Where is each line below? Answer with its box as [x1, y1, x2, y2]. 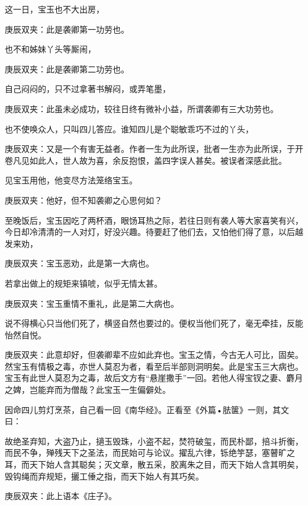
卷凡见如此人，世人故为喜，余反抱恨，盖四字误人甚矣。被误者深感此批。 [5, 154, 287, 166]
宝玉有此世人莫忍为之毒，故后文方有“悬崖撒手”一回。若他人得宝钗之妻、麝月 [5, 371, 303, 384]
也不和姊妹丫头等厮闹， [5, 43, 96, 55]
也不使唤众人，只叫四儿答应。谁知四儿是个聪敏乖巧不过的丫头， [5, 122, 254, 135]
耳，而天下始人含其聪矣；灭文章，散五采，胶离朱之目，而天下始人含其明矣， [5, 458, 303, 471]
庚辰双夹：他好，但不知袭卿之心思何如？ [5, 193, 162, 206]
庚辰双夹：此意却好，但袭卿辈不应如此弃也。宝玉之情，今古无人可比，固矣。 [5, 348, 303, 361]
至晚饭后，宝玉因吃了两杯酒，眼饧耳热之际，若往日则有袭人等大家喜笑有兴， [5, 214, 303, 226]
